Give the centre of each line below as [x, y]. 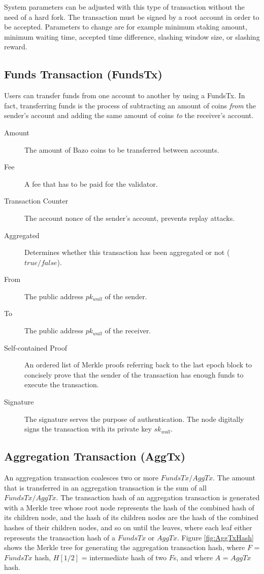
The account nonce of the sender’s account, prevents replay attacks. [130, 218]
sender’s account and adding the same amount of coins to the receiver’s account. [129, 115]
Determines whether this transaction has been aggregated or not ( [127, 252]
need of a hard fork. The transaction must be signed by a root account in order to [132, 17]
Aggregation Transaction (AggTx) [95, 456]
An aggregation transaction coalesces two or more [81, 478]
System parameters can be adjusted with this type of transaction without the [124, 7]
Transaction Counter [36, 201]
